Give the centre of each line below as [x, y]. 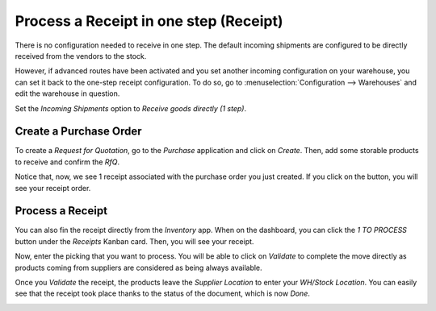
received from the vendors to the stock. [81, 56]
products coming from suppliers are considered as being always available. [138, 267]
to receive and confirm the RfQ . [67, 162]
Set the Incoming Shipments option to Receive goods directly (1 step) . [130, 108]
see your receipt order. [53, 188]
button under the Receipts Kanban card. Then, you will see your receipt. [134, 241]
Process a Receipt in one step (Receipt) [149, 21]
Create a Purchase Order [78, 132]
